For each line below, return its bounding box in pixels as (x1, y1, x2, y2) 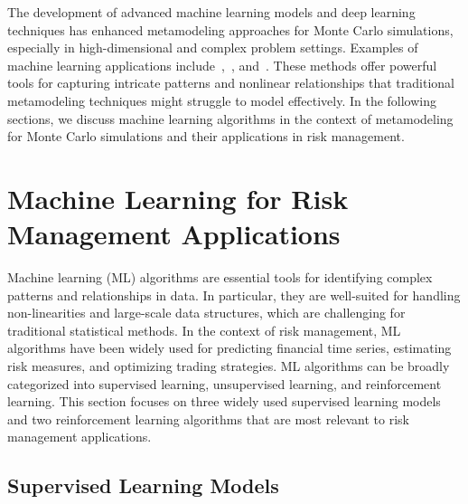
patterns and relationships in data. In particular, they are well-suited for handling (7, 285, 461, 304)
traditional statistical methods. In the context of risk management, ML (7, 320, 401, 339)
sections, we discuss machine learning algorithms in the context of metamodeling (7, 109, 454, 128)
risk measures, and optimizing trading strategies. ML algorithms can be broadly (7, 357, 450, 376)
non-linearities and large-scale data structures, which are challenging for (7, 303, 406, 322)
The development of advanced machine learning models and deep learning (7, 3, 416, 21)
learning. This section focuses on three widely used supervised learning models (7, 392, 441, 411)
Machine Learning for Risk (7, 179, 349, 216)
